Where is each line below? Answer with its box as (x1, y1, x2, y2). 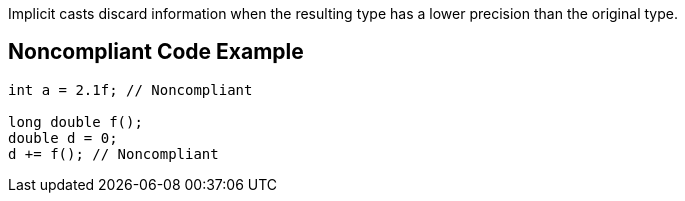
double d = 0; (8, 129, 118, 146)
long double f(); (8, 113, 143, 130)
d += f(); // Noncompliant (8, 145, 219, 162)
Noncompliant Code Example (8, 39, 304, 65)
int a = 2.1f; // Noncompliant (8, 81, 253, 98)
